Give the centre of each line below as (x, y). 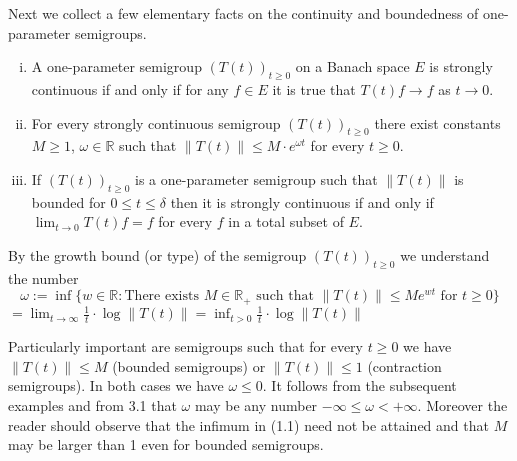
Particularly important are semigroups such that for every (185, 346)
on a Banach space (352, 66)
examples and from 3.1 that (92, 405)
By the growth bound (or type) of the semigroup (157, 254)
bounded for (68, 201)
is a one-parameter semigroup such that (256, 178)
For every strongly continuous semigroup (156, 122)
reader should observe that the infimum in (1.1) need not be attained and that (248, 424)
